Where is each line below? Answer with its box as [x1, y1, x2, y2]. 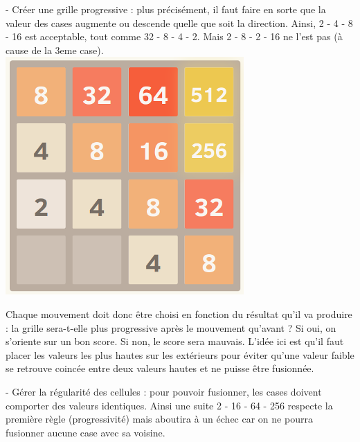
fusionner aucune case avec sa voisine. [6, 425, 165, 439]
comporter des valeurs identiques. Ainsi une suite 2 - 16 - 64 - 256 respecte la [6, 398, 333, 412]
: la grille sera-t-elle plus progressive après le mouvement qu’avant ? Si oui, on [6, 320, 336, 335]
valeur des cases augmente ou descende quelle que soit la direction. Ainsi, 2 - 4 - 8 [6, 15, 353, 30]
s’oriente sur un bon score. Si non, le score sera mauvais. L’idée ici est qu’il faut [6, 334, 344, 348]
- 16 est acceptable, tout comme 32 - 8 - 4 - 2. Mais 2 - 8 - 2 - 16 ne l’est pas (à [6, 29, 343, 44]
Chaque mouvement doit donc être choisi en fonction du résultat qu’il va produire [6, 306, 352, 321]
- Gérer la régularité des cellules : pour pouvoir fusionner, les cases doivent [6, 384, 322, 398]
